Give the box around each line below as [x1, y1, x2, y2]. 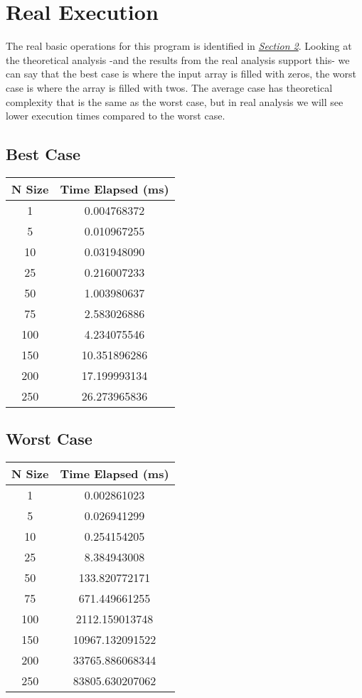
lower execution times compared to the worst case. [6, 108, 225, 123]
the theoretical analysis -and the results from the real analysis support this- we [6, 52, 350, 67]
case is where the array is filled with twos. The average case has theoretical [6, 80, 333, 95]
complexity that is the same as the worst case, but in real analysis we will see [6, 94, 344, 109]
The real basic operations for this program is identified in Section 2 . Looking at [6, 38, 352, 53]
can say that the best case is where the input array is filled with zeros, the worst [6, 66, 357, 81]
